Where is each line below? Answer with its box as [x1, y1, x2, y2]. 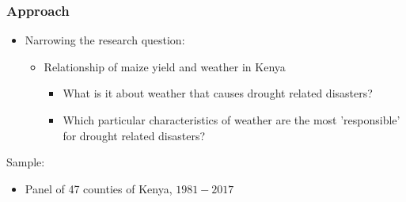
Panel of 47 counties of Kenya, [25, 180, 173, 196]
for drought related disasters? [63, 127, 206, 143]
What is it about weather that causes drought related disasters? [63, 85, 373, 101]
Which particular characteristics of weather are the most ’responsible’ [63, 112, 400, 128]
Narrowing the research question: [25, 32, 185, 48]
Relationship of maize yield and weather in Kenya [44, 58, 286, 74]
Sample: [6, 154, 45, 170]
